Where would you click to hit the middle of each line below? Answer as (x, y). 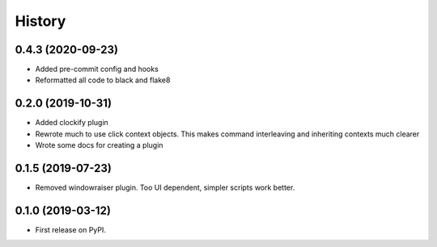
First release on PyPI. (71, 229)
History (40, 21)
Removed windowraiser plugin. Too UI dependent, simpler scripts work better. (165, 188)
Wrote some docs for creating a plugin (99, 145)
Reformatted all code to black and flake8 (103, 80)
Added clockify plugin (72, 123)
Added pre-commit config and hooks (97, 69)
